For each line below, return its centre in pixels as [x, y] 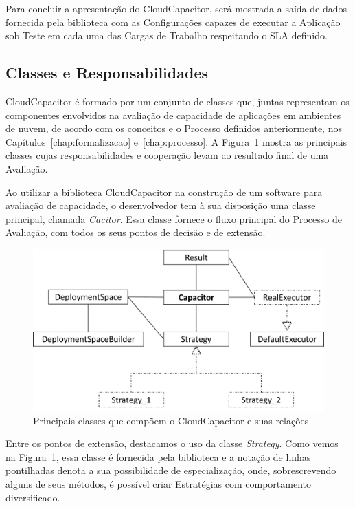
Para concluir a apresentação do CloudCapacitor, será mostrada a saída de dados [176, 8]
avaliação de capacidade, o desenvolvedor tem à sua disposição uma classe [161, 205]
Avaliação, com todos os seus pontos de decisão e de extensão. [136, 232]
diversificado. [33, 497]
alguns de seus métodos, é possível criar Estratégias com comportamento [159, 484]
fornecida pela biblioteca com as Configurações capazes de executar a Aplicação [173, 22]
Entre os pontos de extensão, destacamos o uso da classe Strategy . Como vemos [172, 443]
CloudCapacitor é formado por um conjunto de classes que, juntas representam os [177, 101]
